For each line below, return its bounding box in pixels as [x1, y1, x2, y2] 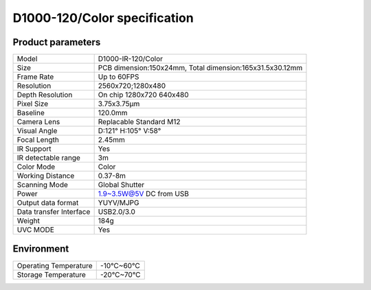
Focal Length [16, 135, 60, 145]
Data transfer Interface [16, 207, 91, 217]
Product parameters [12, 36, 101, 48]
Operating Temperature [16, 261, 93, 270]
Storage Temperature [16, 269, 86, 279]
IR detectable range [16, 153, 80, 162]
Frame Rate [16, 72, 54, 82]
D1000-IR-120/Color [98, 54, 164, 64]
